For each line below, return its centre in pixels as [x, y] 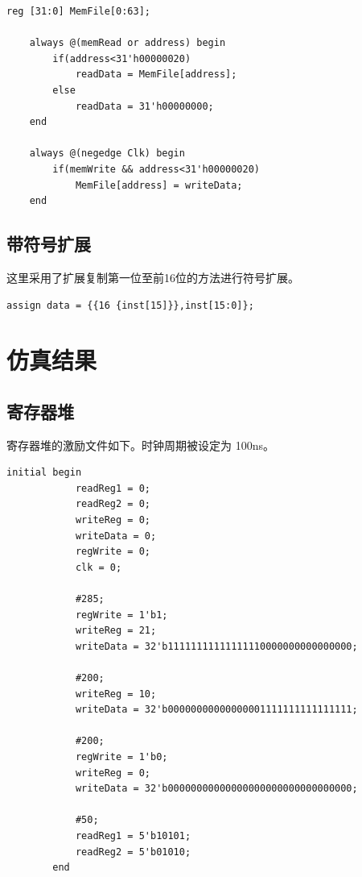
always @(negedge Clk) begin [107, 154]
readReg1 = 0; [113, 488]
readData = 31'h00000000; [144, 106]
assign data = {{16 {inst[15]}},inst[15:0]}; [130, 305]
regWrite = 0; [113, 552]
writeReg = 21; [116, 631]
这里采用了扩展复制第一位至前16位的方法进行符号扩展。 [153, 277]
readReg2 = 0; [113, 504]
